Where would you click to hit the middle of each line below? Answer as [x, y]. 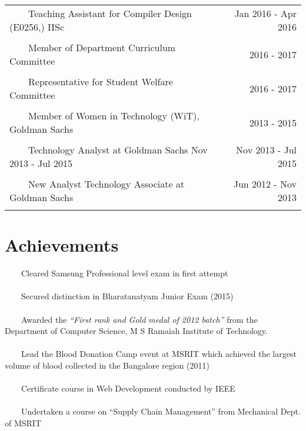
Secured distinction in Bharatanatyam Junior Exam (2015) [127, 296]
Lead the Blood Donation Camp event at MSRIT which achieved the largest [159, 354]
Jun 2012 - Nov [265, 184]
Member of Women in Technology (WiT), [114, 116]
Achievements [62, 245]
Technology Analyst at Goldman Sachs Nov [118, 150]
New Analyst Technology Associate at [107, 184]
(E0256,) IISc [37, 27]
